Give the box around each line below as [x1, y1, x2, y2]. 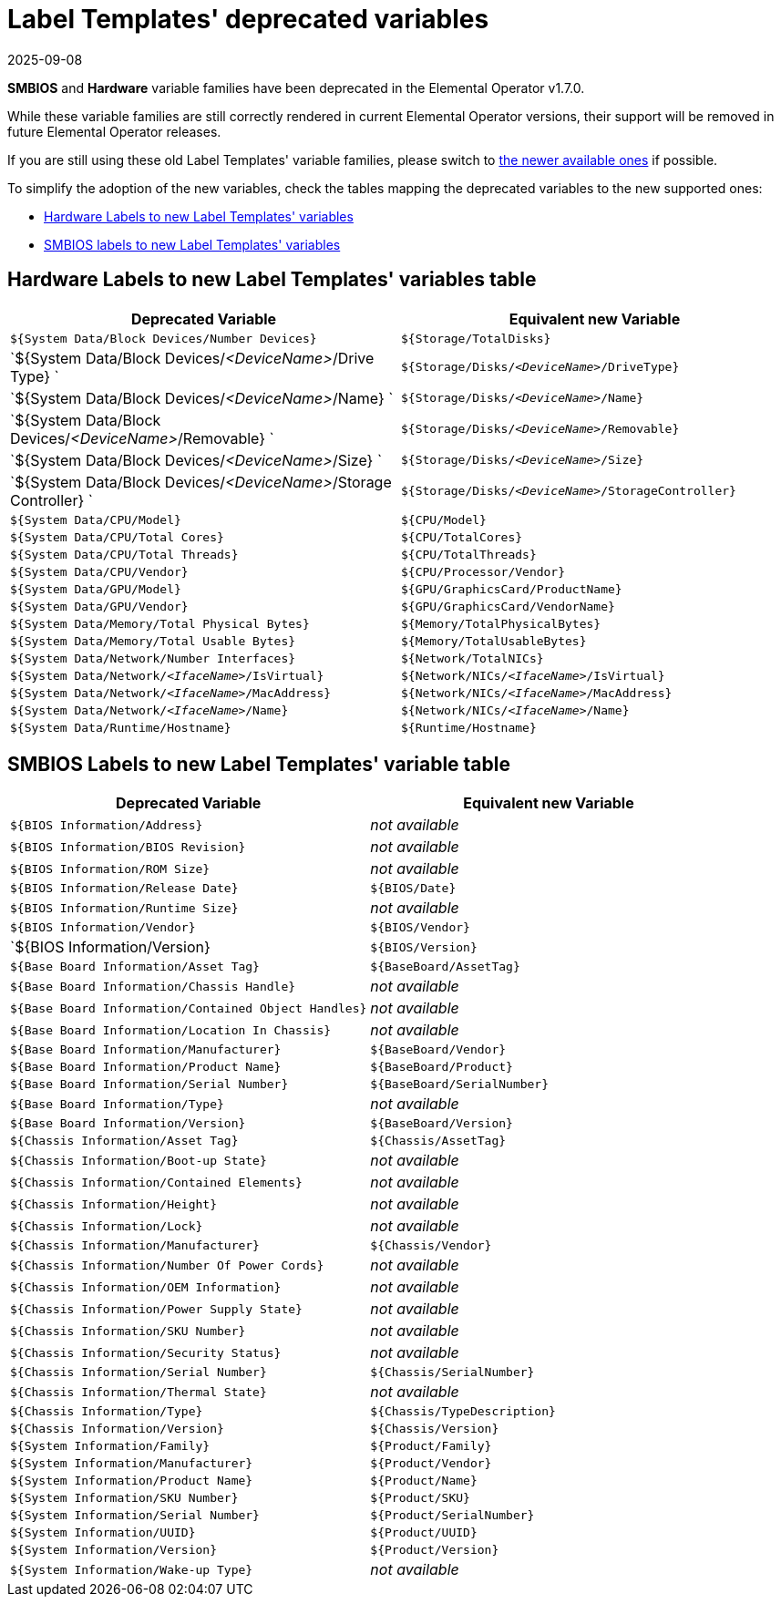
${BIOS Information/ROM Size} [10, 861, 211, 876]
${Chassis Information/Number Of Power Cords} [10, 1258, 324, 1272]
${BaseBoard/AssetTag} [370, 960, 520, 974]
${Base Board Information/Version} [10, 1116, 246, 1131]
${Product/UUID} [370, 1526, 478, 1540]
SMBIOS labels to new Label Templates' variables [44, 236, 341, 252]
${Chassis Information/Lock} [10, 1218, 203, 1233]
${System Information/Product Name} [10, 1474, 253, 1488]
